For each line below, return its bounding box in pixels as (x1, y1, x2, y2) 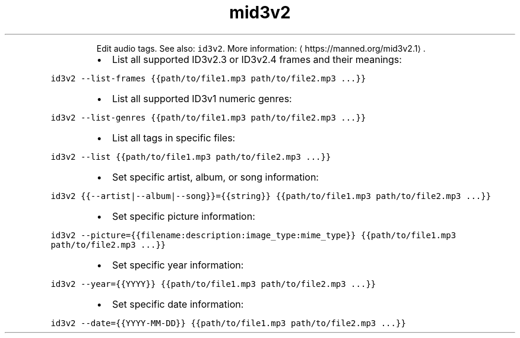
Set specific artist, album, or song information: (112, 170, 319, 183)
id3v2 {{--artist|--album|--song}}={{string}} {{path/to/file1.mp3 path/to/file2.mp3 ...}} (50, 191, 492, 201)
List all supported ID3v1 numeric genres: (112, 92, 292, 105)
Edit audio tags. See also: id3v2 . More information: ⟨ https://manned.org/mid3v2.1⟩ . (96, 43, 426, 53)
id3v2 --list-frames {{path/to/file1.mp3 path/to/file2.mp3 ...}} (50, 73, 366, 83)
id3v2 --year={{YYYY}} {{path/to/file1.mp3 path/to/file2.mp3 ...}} (50, 279, 376, 289)
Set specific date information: (112, 298, 244, 310)
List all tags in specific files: (112, 131, 236, 144)
